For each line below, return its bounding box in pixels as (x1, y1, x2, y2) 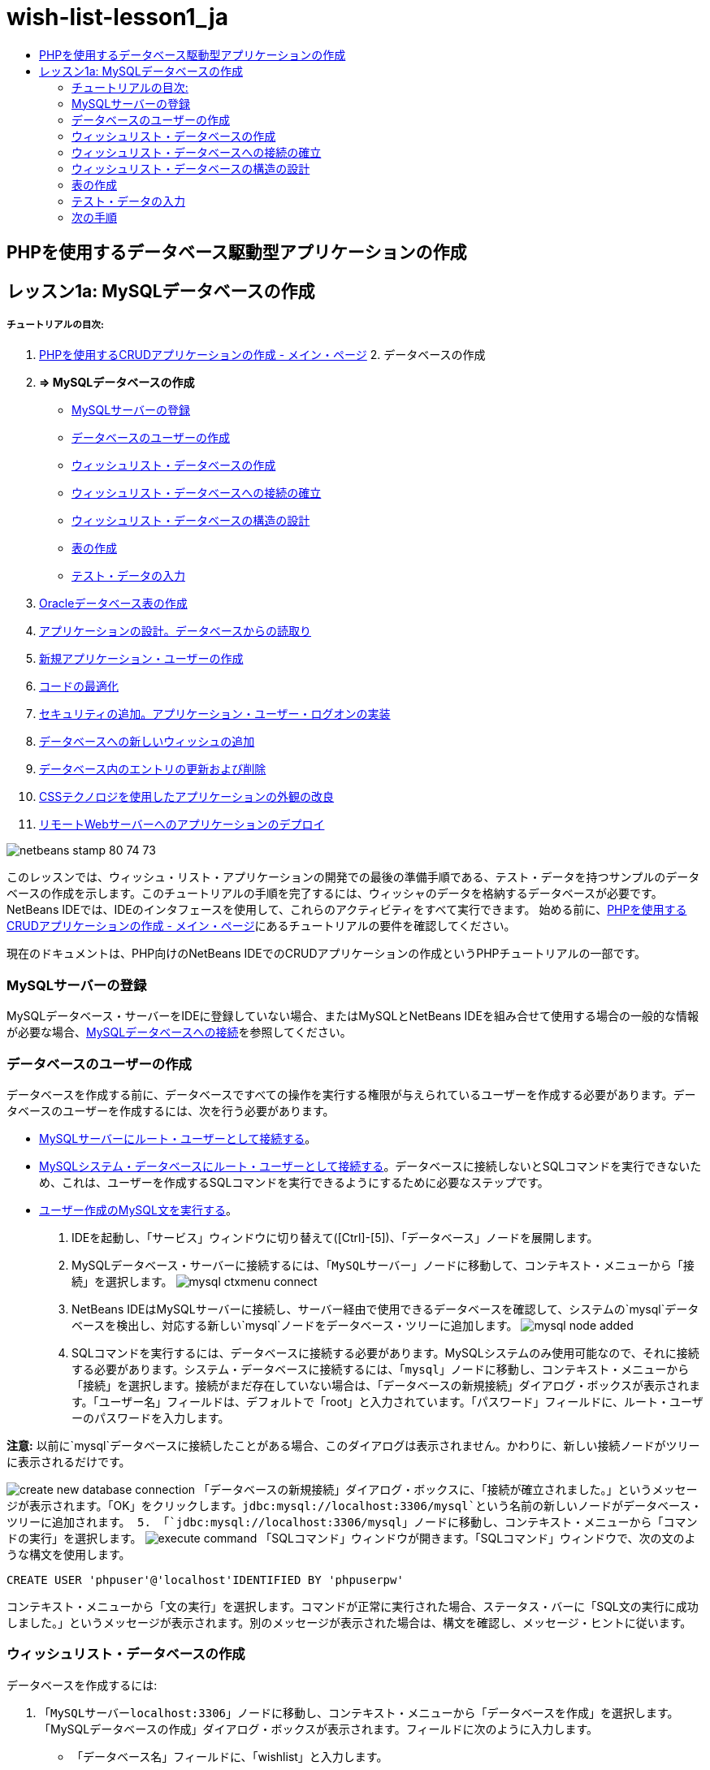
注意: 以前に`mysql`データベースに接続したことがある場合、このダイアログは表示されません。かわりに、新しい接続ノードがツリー (6, 1438, 700, 1452)
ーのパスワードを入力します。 (71, 1410, 230, 1425)
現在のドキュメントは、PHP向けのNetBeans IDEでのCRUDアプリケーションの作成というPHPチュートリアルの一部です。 (6, 946, 646, 961)
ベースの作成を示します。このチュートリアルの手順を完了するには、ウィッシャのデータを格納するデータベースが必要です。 (6, 886, 663, 901)
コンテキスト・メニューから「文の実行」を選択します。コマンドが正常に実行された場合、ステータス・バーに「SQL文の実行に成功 (6, 1599, 699, 1613)
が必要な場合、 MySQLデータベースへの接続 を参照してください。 (6, 1025, 352, 1040)
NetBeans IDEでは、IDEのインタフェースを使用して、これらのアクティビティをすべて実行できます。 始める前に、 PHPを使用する (6, 902, 687, 917)
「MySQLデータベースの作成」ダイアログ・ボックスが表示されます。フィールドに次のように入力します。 (39, 1721, 598, 1736)
